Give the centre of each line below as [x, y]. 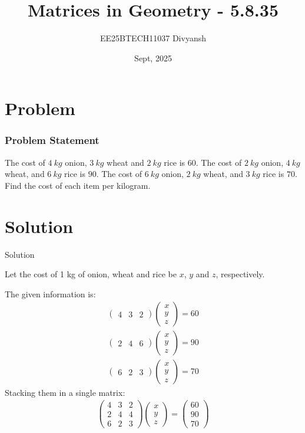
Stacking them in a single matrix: [65, 392]
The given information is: [50, 293]
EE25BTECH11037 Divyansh [153, 38]
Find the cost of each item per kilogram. [78, 185]
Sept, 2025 [153, 58]
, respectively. [240, 274]
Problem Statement [52, 140]
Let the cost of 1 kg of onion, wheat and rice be [91, 274]
